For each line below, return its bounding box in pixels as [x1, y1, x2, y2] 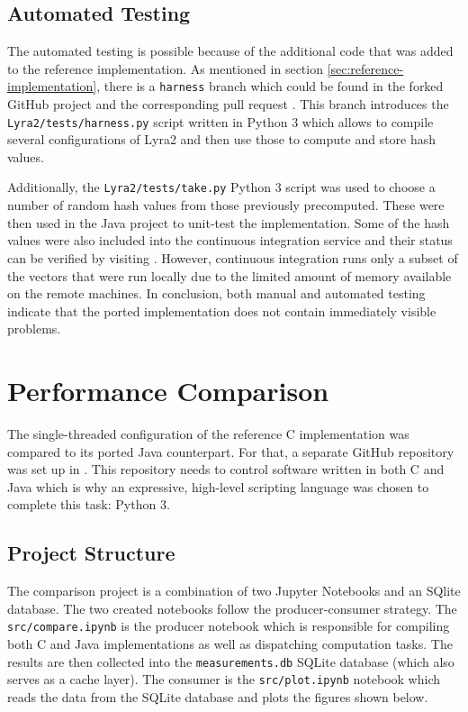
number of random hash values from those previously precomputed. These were [7, 196, 445, 215]
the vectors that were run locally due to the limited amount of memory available [7, 266, 452, 285]
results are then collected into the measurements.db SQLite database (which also [7, 652, 454, 671]
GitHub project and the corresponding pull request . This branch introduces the [7, 95, 449, 114]
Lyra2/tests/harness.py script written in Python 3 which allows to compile [7, 112, 434, 131]
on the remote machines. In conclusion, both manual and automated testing [7, 284, 426, 303]
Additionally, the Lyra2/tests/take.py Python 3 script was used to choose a [7, 178, 436, 196]
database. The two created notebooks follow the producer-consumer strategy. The [7, 598, 457, 617]
